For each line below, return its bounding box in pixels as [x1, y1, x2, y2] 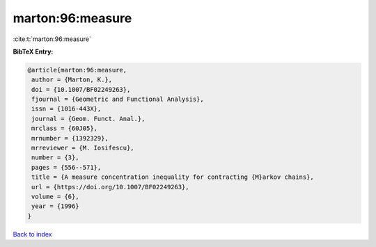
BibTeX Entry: [13, 47, 54, 56]
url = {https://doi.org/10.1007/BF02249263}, [31, 183, 189, 191]
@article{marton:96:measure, [27, 66, 127, 74]
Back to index [13, 230, 52, 238]
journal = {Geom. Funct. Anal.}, [31, 115, 146, 122]
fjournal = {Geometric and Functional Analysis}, [31, 95, 205, 104]
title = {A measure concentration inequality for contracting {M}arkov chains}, [31, 173, 315, 181]
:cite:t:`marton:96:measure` [13, 35, 92, 43]
